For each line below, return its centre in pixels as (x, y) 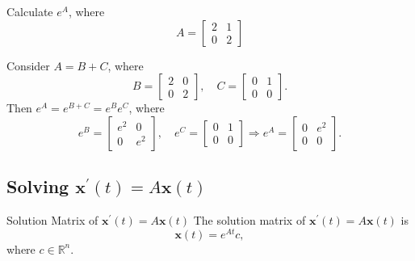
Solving (38, 186)
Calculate (30, 11)
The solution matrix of (249, 219)
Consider (28, 65)
